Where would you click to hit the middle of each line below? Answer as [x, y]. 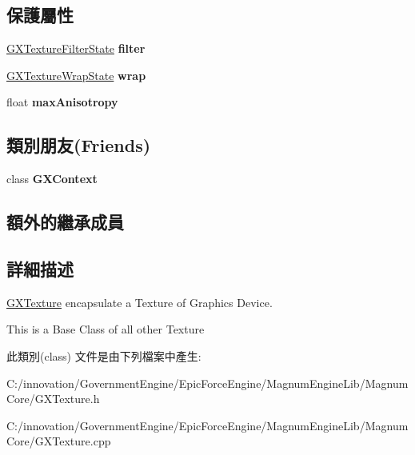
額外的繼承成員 [65, 222]
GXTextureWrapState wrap [76, 75]
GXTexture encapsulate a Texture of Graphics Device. [140, 302]
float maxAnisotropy [62, 102]
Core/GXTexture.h [53, 399]
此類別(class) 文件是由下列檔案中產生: [104, 355]
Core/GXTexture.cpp [59, 441]
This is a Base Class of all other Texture [106, 329]
